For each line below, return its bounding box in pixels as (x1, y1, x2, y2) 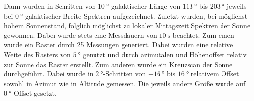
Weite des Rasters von (4, 49, 71, 59)
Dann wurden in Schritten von (4, 1, 96, 11)
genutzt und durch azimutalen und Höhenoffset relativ (83, 49, 247, 59)
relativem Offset (190, 68, 239, 79)
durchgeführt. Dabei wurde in (4, 68, 94, 79)
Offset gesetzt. (14, 88, 57, 98)
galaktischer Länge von (111, 1, 181, 11)
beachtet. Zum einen (172, 30, 234, 40)
